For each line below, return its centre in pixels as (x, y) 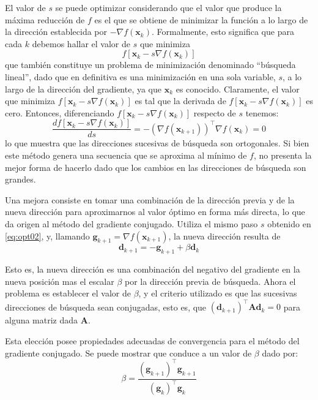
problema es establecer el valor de (68, 293)
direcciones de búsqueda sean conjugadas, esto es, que (106, 307)
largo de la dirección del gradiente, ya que (83, 89)
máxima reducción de (45, 19)
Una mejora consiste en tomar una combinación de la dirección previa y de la (150, 199)
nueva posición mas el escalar (60, 281)
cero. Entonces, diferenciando (60, 112)
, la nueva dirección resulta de (224, 236)
